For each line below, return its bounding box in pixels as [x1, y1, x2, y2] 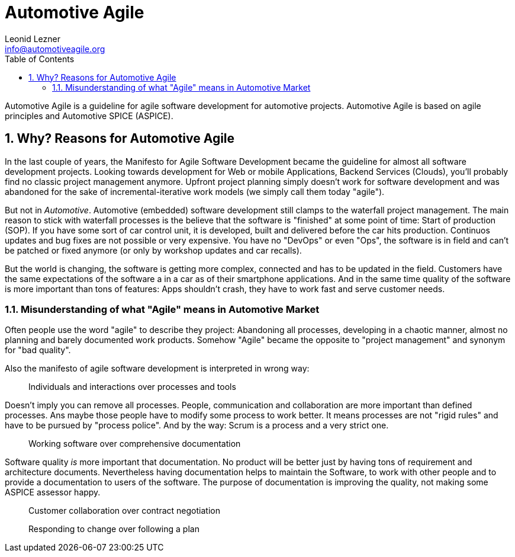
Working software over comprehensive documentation [28, 438, 241, 449]
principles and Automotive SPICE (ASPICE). [5, 110, 173, 121]
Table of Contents [5, 53, 75, 64]
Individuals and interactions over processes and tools [28, 382, 236, 392]
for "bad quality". [5, 345, 71, 356]
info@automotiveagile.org [5, 43, 105, 54]
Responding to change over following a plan [28, 524, 199, 534]
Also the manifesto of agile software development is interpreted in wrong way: [5, 363, 310, 374]
